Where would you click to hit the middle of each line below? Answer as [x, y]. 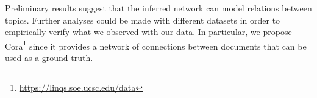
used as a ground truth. [49, 58]
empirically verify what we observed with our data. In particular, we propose [148, 32]
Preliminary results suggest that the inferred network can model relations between [158, 8]
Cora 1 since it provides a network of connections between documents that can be [156, 45]
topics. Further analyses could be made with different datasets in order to [143, 20]
